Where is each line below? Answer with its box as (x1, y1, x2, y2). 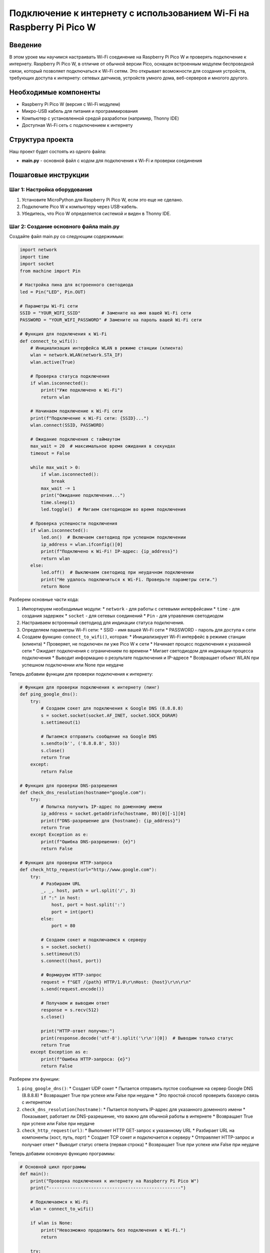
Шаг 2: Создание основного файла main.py (9, 223, 120, 230)
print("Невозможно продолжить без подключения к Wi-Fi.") (40, 1227, 186, 1233)
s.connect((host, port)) (40, 958, 102, 964)
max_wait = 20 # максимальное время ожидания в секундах (30, 444, 175, 449)
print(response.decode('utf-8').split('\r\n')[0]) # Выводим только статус (40, 1035, 233, 1041)
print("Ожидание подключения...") (40, 493, 125, 498)
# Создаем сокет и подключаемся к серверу (40, 937, 147, 943)
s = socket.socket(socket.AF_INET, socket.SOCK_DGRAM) (40, 712, 178, 718)
